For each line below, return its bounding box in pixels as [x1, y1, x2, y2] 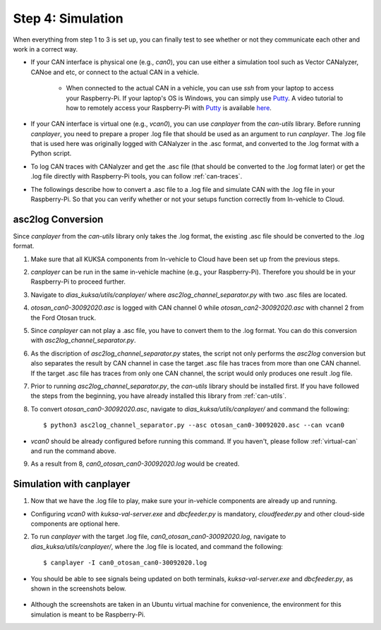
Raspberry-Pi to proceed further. [30, 277, 126, 286]
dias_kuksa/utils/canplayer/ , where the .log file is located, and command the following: [30, 542, 284, 550]
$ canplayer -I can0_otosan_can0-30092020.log [43, 559, 207, 567]
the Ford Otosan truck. [30, 313, 97, 322]
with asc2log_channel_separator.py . [30, 336, 136, 345]
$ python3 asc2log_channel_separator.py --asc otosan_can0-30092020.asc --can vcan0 [43, 421, 345, 430]
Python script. [30, 149, 72, 158]
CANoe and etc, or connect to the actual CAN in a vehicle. [30, 68, 200, 76]
